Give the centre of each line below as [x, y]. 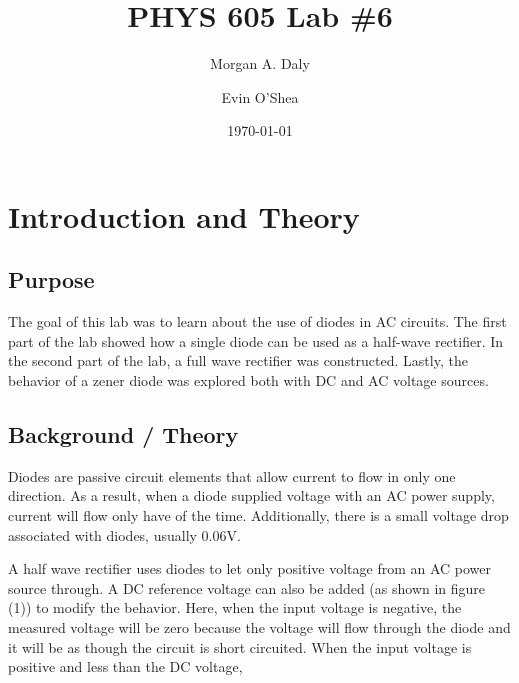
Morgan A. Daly [260, 63]
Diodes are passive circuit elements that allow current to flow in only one [232, 475]
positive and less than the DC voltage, [125, 666]
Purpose [51, 279]
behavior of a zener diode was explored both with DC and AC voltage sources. [248, 380]
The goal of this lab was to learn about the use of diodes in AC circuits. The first [257, 321]
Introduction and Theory [184, 215]
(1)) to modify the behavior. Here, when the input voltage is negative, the [235, 607]
